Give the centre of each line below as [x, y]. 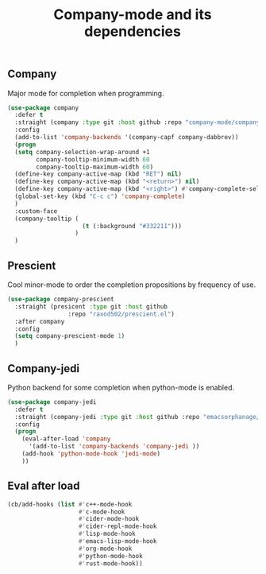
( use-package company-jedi [52, 402]
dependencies [133, 31]
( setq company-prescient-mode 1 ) [70, 336]
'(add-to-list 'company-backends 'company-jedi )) [114, 447]
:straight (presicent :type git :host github [91, 306]
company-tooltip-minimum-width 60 [93, 159]
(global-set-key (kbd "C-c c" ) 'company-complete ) [100, 196]
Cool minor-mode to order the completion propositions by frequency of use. [132, 285]
